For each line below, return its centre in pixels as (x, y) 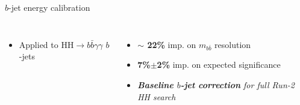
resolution (233, 44)
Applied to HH (46, 44)
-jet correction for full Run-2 (237, 84)
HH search (157, 96)
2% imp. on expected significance (219, 64)
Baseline (155, 84)
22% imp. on (172, 44)
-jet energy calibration (49, 7)
